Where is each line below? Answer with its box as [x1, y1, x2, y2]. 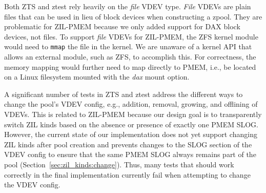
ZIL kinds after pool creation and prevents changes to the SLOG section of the [4, 139, 252, 149]
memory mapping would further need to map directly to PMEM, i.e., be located [4, 61, 256, 72]
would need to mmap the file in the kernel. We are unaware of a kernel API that [4, 41, 252, 52]
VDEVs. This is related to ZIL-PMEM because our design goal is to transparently [4, 109, 262, 119]
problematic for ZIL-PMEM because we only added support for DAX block [4, 21, 240, 32]
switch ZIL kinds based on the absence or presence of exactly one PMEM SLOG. [4, 119, 258, 129]
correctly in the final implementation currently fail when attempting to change [4, 169, 251, 180]
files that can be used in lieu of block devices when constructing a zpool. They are [4, 11, 262, 22]
